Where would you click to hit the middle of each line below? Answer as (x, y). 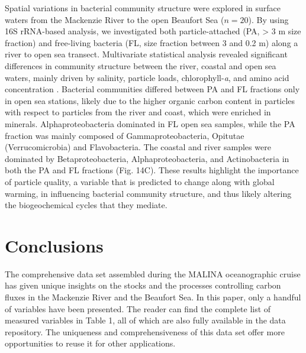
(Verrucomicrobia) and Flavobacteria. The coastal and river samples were (138, 147)
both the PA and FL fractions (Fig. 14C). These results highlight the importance (152, 170)
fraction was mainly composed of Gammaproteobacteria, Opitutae (125, 135)
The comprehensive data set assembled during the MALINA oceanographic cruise (153, 273)
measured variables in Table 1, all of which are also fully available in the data (145, 320)
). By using (268, 19)
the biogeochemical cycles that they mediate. (86, 205)
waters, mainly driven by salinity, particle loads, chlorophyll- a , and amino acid (147, 77)
